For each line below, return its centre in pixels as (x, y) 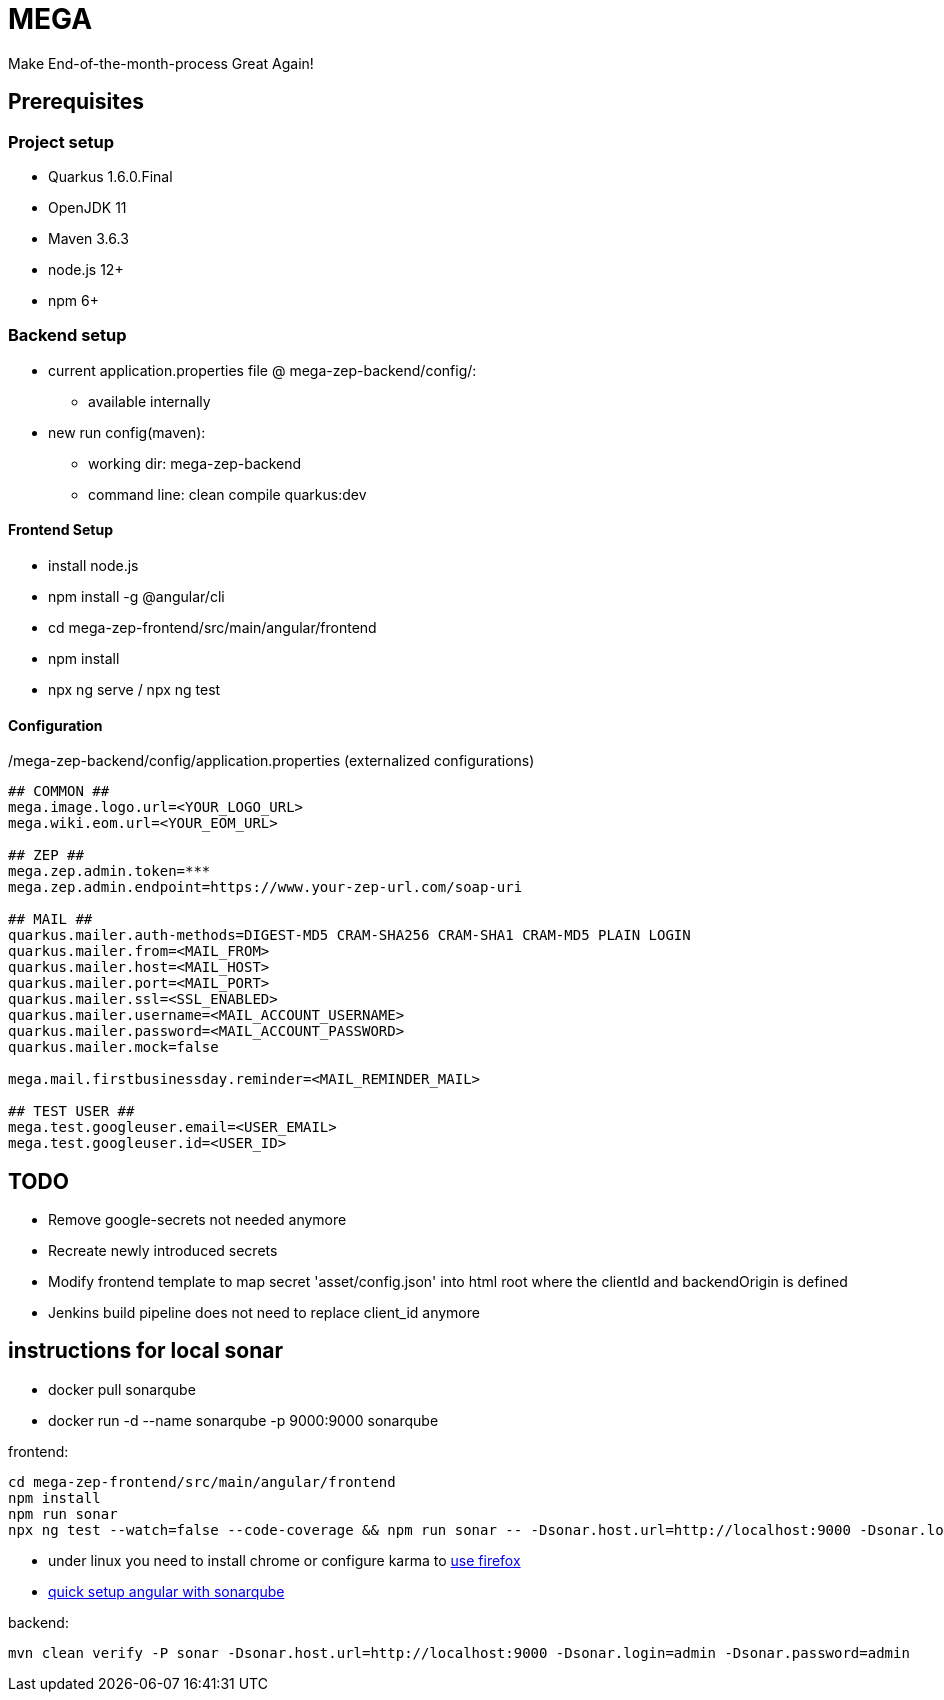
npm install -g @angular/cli (136, 596)
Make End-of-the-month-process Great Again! (161, 63)
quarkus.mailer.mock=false (113, 1047)
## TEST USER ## (71, 1111)
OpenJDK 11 (87, 207)
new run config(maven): (127, 432)
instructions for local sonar (146, 1351)
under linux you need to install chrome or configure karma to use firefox (284, 1560)
